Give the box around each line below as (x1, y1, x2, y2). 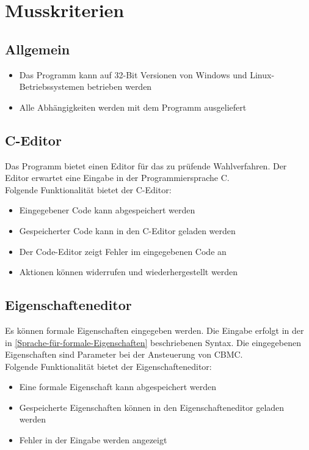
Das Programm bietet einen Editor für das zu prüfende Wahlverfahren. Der (5, 159, 287, 172)
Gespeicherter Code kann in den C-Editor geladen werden (19, 224, 236, 237)
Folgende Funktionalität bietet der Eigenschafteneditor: (5, 360, 212, 372)
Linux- (250, 68, 275, 81)
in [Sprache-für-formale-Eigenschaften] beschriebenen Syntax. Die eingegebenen (5, 336, 301, 349)
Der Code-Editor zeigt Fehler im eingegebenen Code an (19, 245, 227, 257)
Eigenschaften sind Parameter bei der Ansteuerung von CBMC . (5, 348, 243, 361)
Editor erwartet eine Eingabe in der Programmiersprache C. (5, 171, 230, 184)
